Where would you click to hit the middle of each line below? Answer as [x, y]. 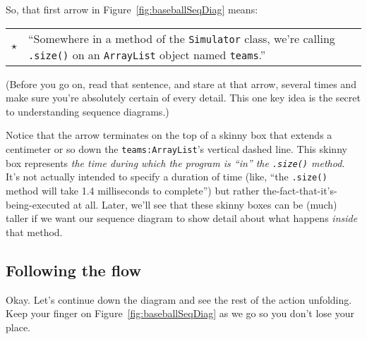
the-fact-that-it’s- [300, 190]
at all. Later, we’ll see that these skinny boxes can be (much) [205, 204]
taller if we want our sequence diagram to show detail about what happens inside [182, 218]
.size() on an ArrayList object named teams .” [147, 54]
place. [18, 327]
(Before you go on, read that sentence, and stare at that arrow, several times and [181, 84]
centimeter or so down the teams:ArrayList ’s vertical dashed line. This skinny [176, 148]
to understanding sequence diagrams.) [88, 111]
